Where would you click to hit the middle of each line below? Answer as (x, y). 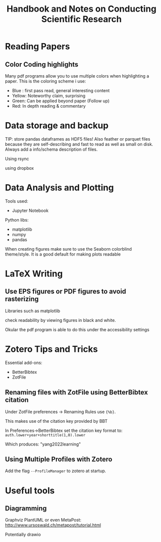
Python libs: (17, 220)
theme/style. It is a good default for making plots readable (63, 254)
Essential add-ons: (24, 363)
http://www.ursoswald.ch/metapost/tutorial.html (53, 525)
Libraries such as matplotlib (33, 311)
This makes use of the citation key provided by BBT (56, 421)
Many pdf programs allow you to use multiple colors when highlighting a (77, 76)
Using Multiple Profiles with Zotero (59, 459)
